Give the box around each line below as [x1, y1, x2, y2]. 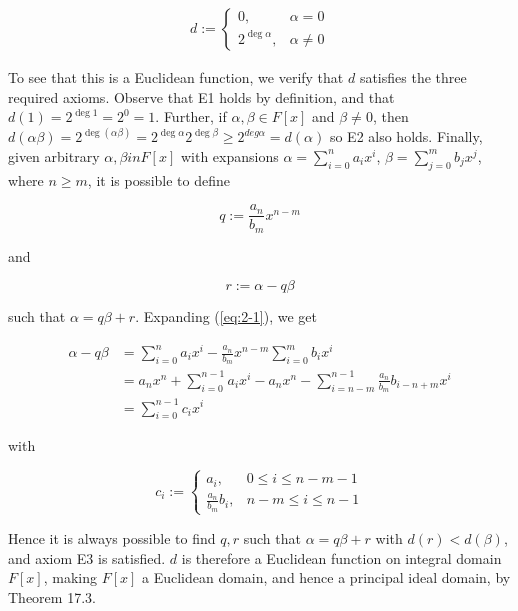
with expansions [180, 145, 279, 166]
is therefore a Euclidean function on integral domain [181, 547, 502, 568]
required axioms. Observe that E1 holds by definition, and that [8, 86, 395, 107]
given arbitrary [8, 145, 100, 166]
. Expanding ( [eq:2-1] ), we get [135, 306, 318, 327]
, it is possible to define [87, 169, 231, 190]
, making [43, 567, 97, 588]
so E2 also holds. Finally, [329, 126, 483, 147]
